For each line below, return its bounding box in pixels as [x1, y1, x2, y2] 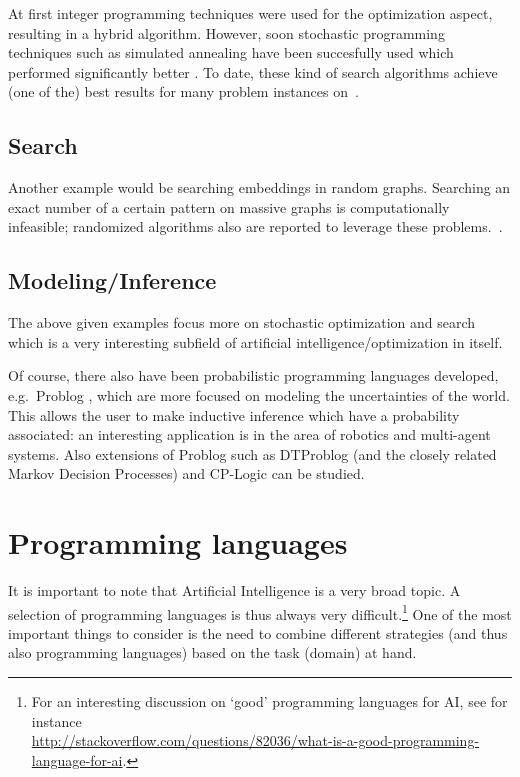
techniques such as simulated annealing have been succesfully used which [8, 42, 454, 63]
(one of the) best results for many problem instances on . [8, 81, 359, 102]
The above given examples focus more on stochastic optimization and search [8, 312, 476, 333]
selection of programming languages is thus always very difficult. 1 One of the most [8, 600, 512, 624]
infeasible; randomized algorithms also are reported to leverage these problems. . [8, 216, 503, 237]
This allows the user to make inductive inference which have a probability [8, 404, 460, 425]
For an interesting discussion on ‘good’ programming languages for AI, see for [31, 691, 508, 712]
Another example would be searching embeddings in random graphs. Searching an [8, 177, 511, 198]
